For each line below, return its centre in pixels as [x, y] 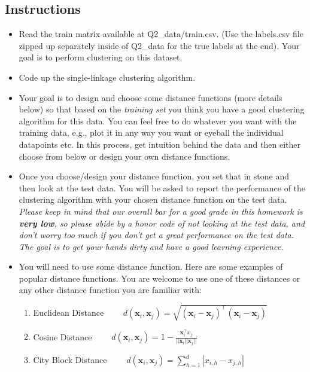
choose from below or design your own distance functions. [124, 156]
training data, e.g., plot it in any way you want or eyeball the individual [151, 132]
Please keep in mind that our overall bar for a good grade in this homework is [161, 211]
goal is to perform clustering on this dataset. [101, 57]
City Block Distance [70, 360]
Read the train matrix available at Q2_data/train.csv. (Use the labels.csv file [161, 34]
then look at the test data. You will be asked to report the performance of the [162, 187]
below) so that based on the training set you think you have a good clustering [162, 109]
